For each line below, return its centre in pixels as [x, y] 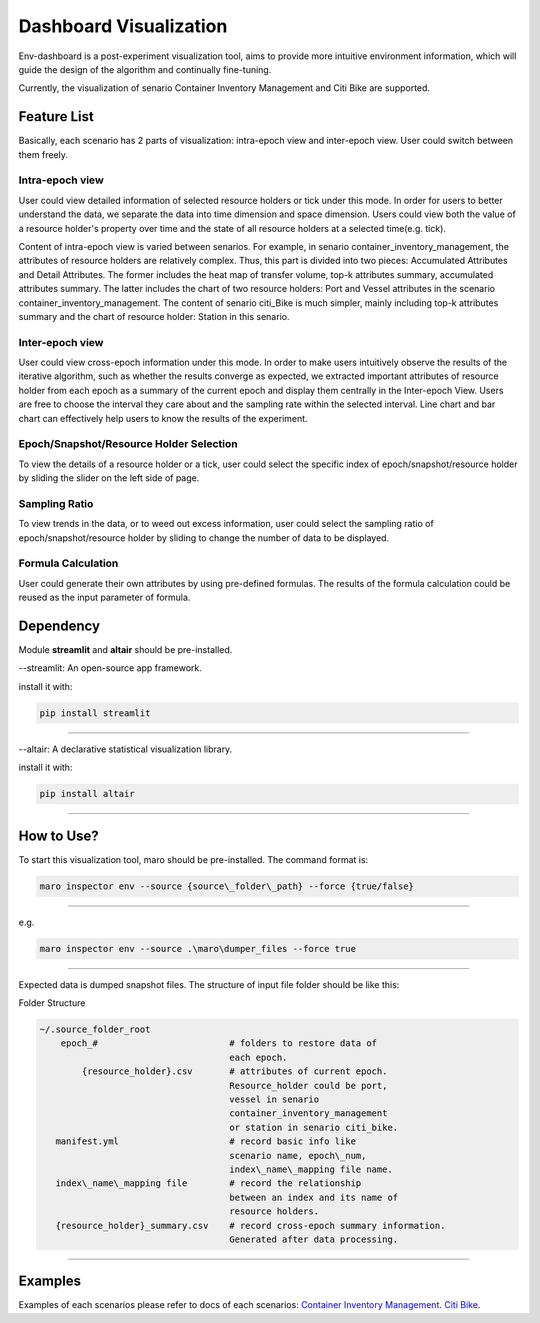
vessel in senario [274, 1099]
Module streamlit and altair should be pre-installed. [125, 650]
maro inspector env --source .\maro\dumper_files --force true [198, 948]
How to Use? [58, 835]
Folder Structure [52, 1003]
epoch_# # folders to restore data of [219, 1043]
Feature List [56, 116]
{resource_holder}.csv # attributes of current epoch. [234, 1071]
